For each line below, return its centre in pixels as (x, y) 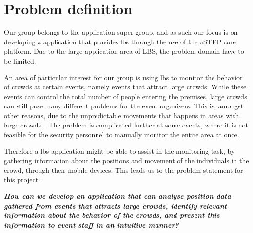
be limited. (20, 60)
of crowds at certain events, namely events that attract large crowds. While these (125, 87)
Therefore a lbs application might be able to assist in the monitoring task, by (119, 151)
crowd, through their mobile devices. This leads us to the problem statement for (124, 170)
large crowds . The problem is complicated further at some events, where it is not (126, 125)
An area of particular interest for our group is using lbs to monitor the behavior (123, 77)
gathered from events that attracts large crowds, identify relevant (116, 205)
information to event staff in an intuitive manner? (91, 224)
